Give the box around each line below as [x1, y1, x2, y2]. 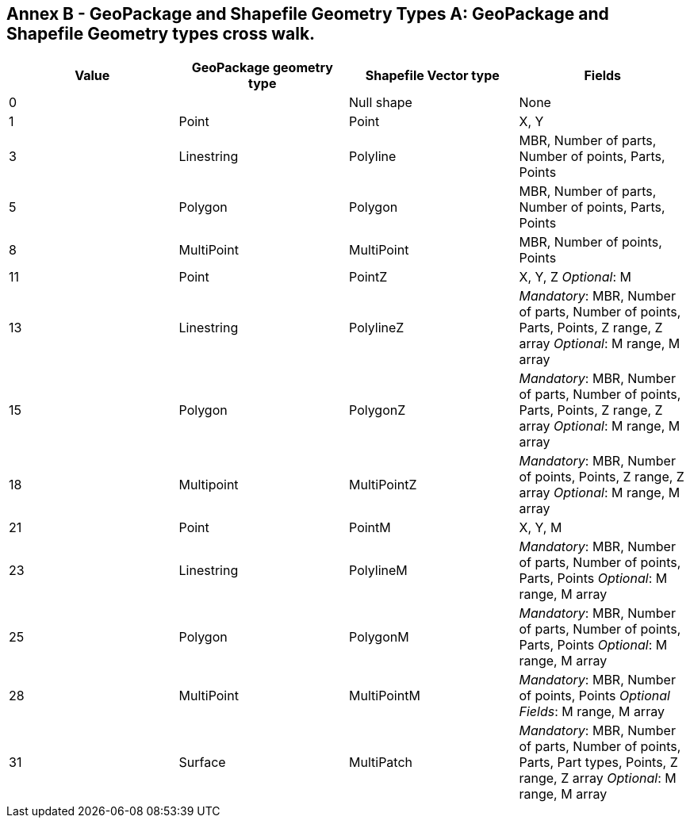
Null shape [349, 94, 412, 111]
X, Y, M [519, 519, 562, 536]
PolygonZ [349, 402, 406, 419]
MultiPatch [349, 754, 413, 771]
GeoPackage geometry [191, 59, 333, 76]
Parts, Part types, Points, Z [519, 754, 678, 771]
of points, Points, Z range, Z [519, 469, 684, 485]
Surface [178, 754, 226, 771]
